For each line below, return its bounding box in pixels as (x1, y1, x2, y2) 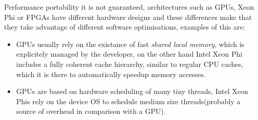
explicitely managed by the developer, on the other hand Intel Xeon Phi (16, 49, 243, 59)
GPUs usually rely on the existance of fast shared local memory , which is (16, 38, 245, 49)
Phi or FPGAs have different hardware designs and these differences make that (4, 11, 252, 22)
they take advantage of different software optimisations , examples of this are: (4, 21, 245, 32)
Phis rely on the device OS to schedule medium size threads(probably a (16, 95, 241, 106)
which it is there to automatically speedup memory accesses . (16, 68, 206, 79)
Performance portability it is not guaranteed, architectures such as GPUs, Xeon (4, 2, 254, 12)
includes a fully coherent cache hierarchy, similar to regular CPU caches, (16, 58, 243, 69)
